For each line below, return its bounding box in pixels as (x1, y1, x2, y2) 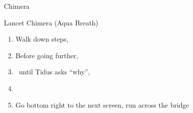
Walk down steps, (15, 34, 69, 44)
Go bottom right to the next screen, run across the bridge (15, 99, 189, 110)
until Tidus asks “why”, (19, 67, 90, 77)
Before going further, (15, 50, 78, 60)
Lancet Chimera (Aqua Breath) (4, 17, 98, 27)
